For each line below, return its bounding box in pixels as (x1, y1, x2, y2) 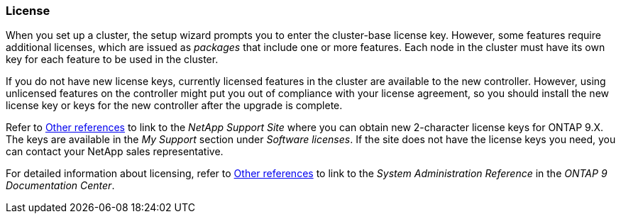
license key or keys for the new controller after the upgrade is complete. (6, 99, 343, 112)
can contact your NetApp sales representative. (6, 145, 224, 158)
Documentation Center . (6, 179, 115, 192)
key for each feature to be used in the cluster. (6, 53, 219, 66)
